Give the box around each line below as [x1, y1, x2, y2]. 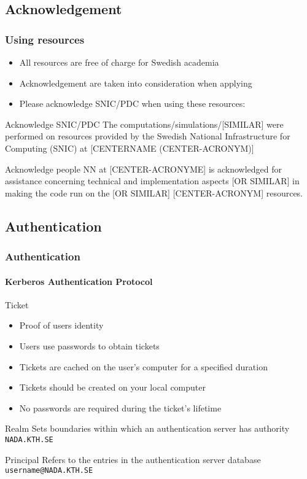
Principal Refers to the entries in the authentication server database [5, 453, 261, 465]
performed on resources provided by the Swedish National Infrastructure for [5, 130, 290, 142]
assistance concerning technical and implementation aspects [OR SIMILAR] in [5, 174, 300, 187]
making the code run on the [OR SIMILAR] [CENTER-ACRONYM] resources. [5, 186, 303, 199]
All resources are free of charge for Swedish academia [19, 56, 219, 68]
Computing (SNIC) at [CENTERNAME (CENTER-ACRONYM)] [5, 141, 254, 154]
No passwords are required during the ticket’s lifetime [19, 401, 222, 414]
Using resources [5, 31, 85, 47]
